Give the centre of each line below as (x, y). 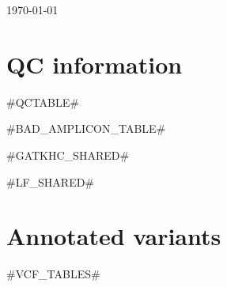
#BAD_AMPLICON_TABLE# (86, 128)
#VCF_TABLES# (53, 274)
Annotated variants (114, 236)
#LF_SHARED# (51, 181)
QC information (95, 64)
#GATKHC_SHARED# (68, 155)
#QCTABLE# (43, 102)
